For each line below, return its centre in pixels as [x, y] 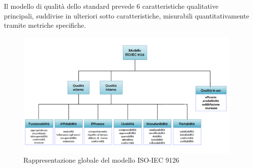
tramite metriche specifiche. [45, 25]
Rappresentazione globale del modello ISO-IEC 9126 [101, 160]
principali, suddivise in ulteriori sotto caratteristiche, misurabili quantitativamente [126, 15]
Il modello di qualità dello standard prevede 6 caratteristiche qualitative [111, 6]
